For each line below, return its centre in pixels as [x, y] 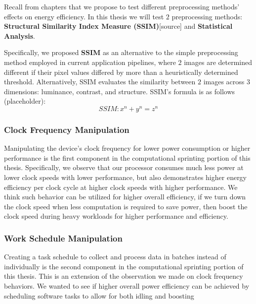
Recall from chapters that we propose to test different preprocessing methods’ [122, 6]
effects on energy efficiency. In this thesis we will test [84, 16]
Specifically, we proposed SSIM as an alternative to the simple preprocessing [121, 52]
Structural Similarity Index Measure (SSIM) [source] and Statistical [118, 26]
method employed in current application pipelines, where [90, 62]
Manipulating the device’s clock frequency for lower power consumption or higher [127, 148]
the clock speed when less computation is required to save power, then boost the [126, 206]
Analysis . [20, 35]
